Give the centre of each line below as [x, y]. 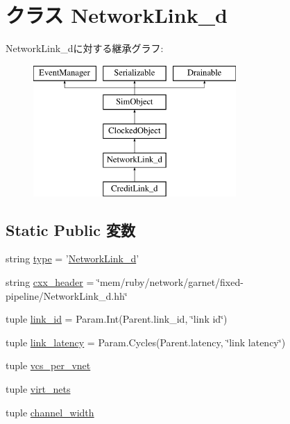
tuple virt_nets [38, 389]
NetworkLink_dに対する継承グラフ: [85, 48]
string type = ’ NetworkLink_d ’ [72, 258]
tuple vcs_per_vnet [48, 365]
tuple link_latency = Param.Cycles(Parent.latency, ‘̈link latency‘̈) [146, 342]
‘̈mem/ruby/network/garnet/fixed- [170, 282]
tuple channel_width [50, 412]
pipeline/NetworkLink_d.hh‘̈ [67, 295]
